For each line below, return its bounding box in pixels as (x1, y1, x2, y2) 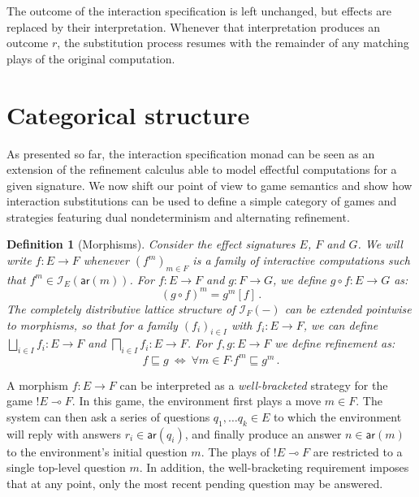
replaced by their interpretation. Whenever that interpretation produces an (6, 18, 381, 35)
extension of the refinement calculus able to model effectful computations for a (6, 161, 397, 178)
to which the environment (273, 408, 402, 425)
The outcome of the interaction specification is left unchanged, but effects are (6, 2, 391, 19)
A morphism (6, 376, 68, 393)
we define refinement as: (274, 335, 395, 352)
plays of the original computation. (6, 50, 175, 67)
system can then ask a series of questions (6, 408, 210, 425)
